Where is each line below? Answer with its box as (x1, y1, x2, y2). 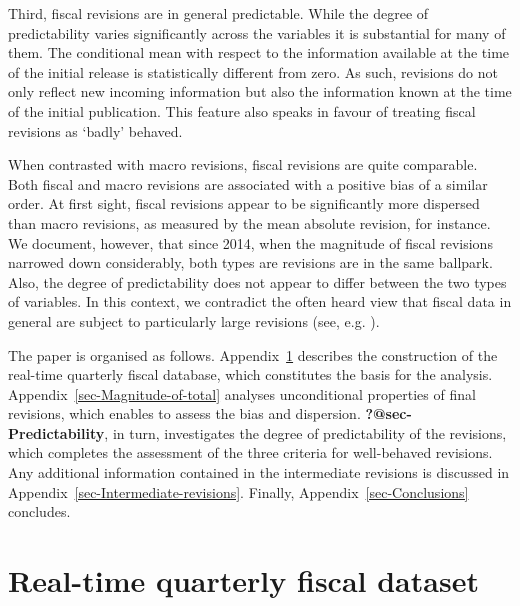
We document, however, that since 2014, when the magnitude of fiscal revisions (8, 232, 493, 253)
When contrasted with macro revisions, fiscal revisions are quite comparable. (8, 154, 478, 175)
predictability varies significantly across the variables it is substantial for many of (8, 22, 506, 43)
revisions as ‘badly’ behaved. (8, 120, 183, 141)
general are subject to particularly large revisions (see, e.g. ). (8, 310, 380, 331)
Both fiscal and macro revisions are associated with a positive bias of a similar (8, 173, 488, 194)
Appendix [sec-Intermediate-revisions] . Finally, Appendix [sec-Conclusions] (8, 481, 469, 502)
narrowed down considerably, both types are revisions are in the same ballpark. (8, 252, 493, 273)
